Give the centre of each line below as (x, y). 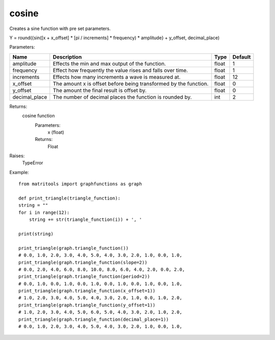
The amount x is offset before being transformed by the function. (131, 83)
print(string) (36, 234)
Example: (19, 172)
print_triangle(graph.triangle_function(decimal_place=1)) (94, 319)
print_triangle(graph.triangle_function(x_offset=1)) (87, 291)
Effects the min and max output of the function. (109, 64)
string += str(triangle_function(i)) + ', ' (85, 220)
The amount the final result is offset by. (100, 90)
